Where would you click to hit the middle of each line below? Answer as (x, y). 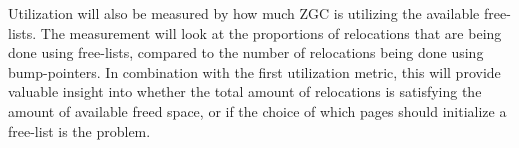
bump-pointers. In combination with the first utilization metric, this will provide (254, 71)
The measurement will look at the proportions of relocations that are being (271, 32)
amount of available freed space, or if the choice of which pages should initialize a (257, 110)
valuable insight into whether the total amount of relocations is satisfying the (245, 91)
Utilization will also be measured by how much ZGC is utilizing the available (244, 13)
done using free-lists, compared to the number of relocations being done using (246, 52)
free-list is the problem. (79, 130)
